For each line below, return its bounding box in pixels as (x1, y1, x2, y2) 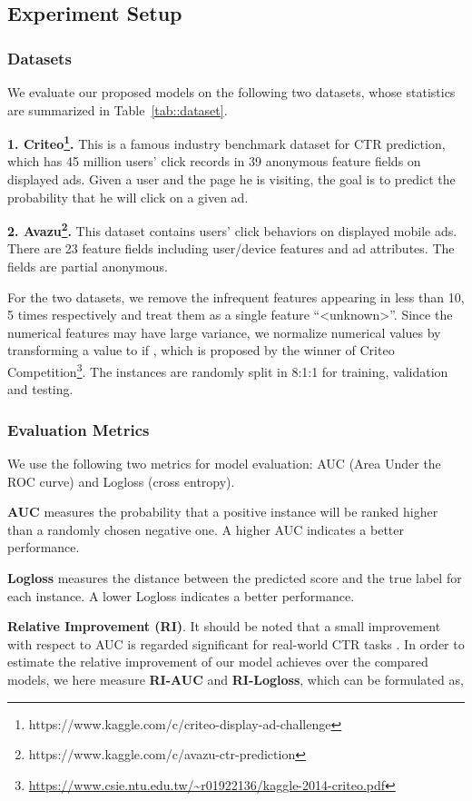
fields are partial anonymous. (7, 257, 168, 276)
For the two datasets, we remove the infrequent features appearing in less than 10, (7, 287, 465, 306)
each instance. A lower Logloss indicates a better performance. (7, 586, 355, 605)
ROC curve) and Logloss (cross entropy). (7, 471, 235, 490)
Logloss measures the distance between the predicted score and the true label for (7, 569, 462, 588)
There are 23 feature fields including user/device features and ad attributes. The (7, 239, 455, 258)
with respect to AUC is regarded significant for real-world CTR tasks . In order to (7, 634, 465, 653)
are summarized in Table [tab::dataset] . (7, 100, 228, 119)
